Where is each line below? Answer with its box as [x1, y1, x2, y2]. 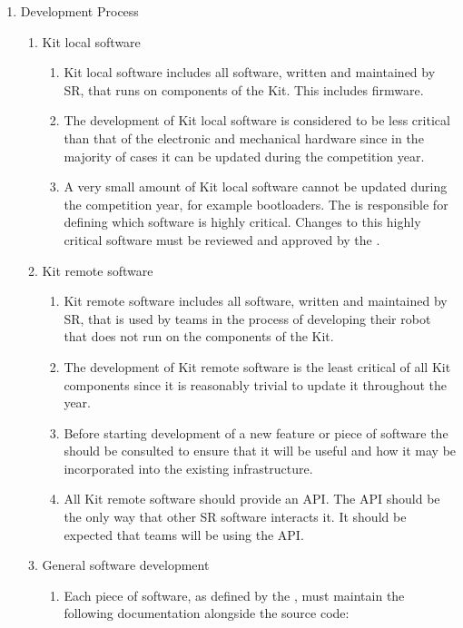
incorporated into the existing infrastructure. [64, 458, 313, 477]
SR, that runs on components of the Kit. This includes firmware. [64, 80, 424, 99]
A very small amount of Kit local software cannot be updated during [64, 177, 448, 196]
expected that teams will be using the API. [64, 525, 304, 544]
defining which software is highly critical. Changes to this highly [64, 212, 421, 231]
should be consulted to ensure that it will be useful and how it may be [64, 441, 457, 460]
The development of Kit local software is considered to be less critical [64, 111, 450, 130]
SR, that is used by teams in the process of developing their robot [64, 309, 431, 328]
